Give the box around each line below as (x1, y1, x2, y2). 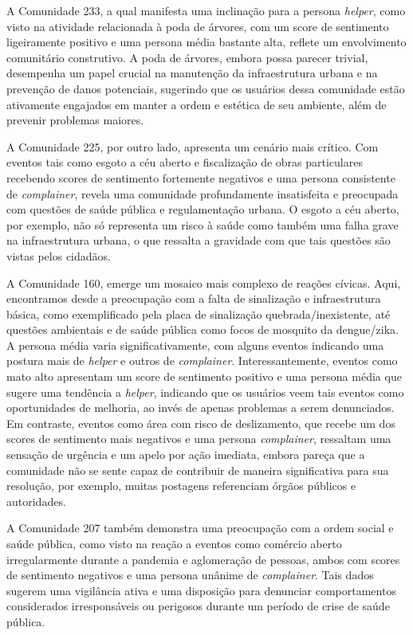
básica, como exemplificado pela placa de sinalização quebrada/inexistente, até (6, 305, 391, 322)
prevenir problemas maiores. (6, 112, 144, 128)
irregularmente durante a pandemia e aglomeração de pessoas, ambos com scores (6, 551, 400, 567)
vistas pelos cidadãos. (6, 247, 111, 264)
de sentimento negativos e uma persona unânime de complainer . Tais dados (6, 566, 374, 583)
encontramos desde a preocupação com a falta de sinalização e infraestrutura (6, 290, 381, 307)
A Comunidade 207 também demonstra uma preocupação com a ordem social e (6, 519, 394, 536)
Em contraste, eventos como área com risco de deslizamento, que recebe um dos (6, 414, 395, 431)
